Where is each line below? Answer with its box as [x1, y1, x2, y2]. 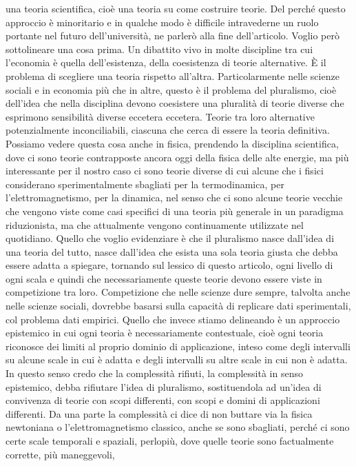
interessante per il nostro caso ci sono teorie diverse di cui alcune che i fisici [6, 163, 324, 178]
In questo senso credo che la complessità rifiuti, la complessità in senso [6, 366, 303, 381]
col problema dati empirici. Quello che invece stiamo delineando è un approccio [6, 312, 340, 326]
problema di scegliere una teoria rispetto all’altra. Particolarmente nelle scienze [6, 68, 339, 83]
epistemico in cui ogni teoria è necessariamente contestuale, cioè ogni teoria [6, 325, 324, 340]
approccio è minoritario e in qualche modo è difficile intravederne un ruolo [6, 14, 319, 29]
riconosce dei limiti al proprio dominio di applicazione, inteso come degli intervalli [6, 338, 350, 353]
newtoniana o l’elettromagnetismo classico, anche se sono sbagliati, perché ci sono [6, 420, 350, 434]
